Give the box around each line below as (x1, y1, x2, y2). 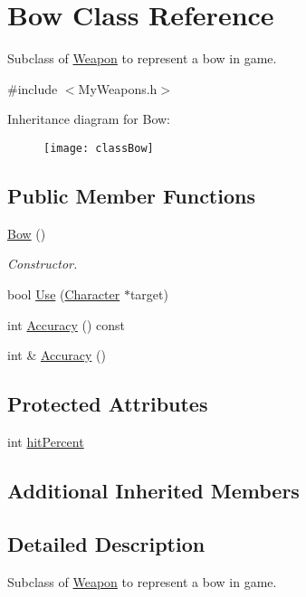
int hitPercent (7, 431, 84, 450)
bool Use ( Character (7, 284, 120, 303)
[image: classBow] (43, 141, 154, 155)
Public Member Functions (7, 181, 255, 209)
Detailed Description (7, 529, 206, 557)
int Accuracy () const (7, 315, 126, 334)
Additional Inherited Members (7, 476, 300, 504)
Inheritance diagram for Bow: (7, 109, 170, 128)
